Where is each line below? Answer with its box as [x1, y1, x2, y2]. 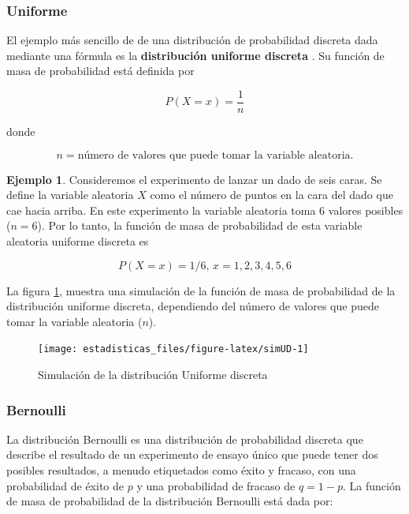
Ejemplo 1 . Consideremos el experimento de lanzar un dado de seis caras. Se [6, 171, 382, 187]
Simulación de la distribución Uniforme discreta [38, 366, 268, 383]
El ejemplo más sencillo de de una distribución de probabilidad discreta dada [6, 32, 378, 48]
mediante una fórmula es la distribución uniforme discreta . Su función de [6, 47, 385, 63]
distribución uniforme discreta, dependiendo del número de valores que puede [6, 298, 379, 314]
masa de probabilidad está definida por [6, 62, 195, 79]
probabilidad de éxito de [6, 477, 125, 493]
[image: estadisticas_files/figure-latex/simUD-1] [38, 343, 309, 355]
